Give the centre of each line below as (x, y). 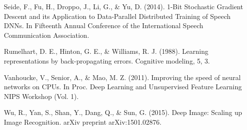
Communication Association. (47, 35)
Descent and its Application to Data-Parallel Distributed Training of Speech (117, 16)
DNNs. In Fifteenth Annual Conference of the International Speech (104, 25)
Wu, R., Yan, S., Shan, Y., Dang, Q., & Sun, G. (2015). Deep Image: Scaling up (123, 112)
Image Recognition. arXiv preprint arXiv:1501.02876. (83, 122)
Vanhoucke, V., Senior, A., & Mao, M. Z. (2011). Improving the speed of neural (122, 77)
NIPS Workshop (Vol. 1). (41, 96)
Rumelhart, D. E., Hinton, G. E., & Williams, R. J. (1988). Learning (106, 51)
